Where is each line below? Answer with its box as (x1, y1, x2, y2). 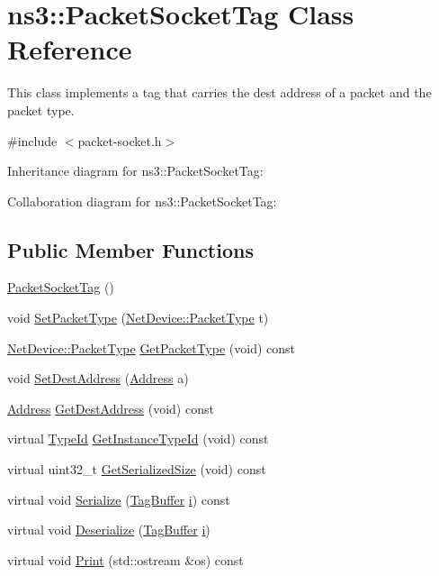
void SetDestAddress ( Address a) (7, 369, 189, 388)
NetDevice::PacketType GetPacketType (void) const (7, 338, 296, 357)
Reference (7, 31, 132, 68)
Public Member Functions (7, 235, 254, 263)
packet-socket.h (77, 131, 162, 150)
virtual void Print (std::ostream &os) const (7, 550, 244, 569)
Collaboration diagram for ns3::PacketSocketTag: (7, 191, 277, 210)
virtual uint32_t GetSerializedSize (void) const (7, 460, 266, 479)
